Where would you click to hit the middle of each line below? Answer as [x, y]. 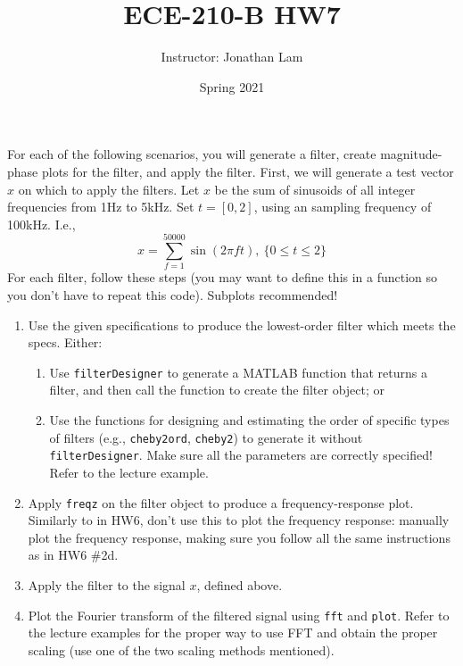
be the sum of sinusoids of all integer [315, 189]
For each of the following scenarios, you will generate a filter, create [192, 154]
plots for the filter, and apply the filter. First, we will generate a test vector [248, 171]
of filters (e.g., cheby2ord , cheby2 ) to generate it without [206, 437]
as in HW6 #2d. [73, 555]
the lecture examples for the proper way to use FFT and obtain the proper [233, 633]
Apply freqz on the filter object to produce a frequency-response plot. [221, 502]
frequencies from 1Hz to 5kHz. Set [101, 207]
